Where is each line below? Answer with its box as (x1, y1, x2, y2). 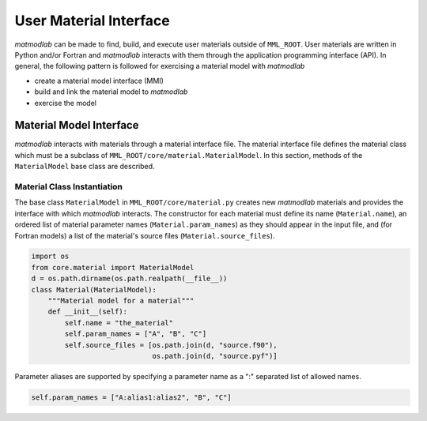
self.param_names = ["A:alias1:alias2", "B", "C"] (31, 393, 232, 402)
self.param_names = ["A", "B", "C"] (64, 329, 207, 339)
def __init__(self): (47, 307, 128, 316)
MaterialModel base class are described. (14, 162, 155, 171)
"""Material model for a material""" (47, 296, 195, 306)
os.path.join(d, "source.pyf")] (152, 351, 278, 360)
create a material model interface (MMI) (34, 76, 164, 85)
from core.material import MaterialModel (31, 263, 195, 272)
